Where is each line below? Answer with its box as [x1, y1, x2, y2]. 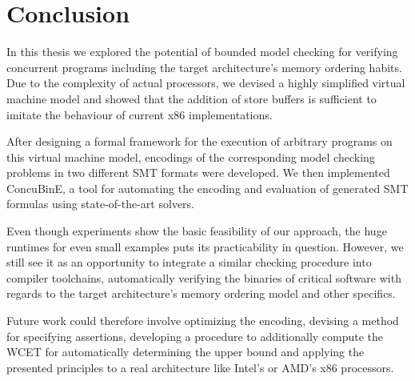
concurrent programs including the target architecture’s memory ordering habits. [6, 58, 402, 75]
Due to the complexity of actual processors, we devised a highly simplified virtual [6, 74, 405, 91]
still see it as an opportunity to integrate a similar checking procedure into [6, 254, 372, 271]
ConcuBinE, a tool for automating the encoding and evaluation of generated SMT [6, 179, 409, 196]
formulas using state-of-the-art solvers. [6, 195, 194, 212]
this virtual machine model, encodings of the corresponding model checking [6, 148, 375, 165]
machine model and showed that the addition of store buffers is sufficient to [6, 90, 377, 106]
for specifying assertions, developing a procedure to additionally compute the [6, 327, 384, 344]
